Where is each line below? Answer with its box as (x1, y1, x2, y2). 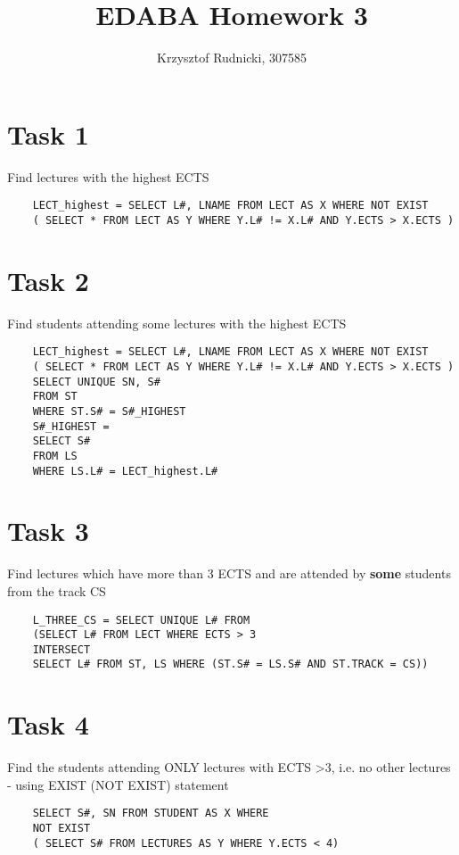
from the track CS (7, 581, 106, 600)
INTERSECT (32, 643, 91, 656)
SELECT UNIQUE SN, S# (32, 375, 160, 388)
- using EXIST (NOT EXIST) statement (7, 775, 229, 793)
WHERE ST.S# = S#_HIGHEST (32, 404, 186, 418)
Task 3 (7, 512, 89, 549)
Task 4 (7, 706, 89, 743)
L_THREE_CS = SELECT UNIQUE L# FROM (32, 613, 250, 627)
